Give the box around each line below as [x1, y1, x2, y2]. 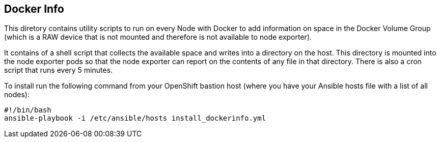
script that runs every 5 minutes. [4, 66, 113, 75]
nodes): [4, 90, 30, 99]
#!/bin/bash [4, 106, 51, 115]
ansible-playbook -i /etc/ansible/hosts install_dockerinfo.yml [4, 114, 266, 123]
